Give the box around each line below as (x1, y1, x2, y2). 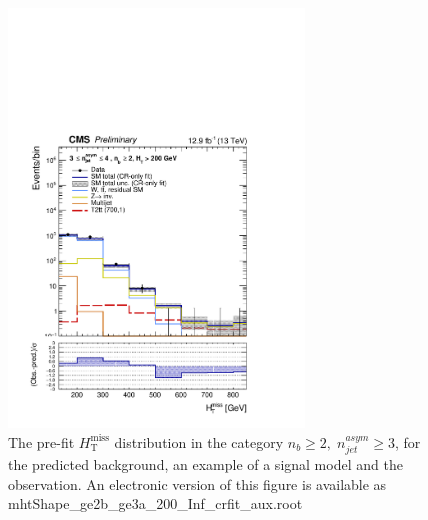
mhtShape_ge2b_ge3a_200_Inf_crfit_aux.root (8, 493, 303, 514)
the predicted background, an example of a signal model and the (8, 453, 403, 474)
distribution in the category (114, 431, 284, 452)
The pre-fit (8, 431, 75, 452)
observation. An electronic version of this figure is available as (8, 473, 387, 494)
